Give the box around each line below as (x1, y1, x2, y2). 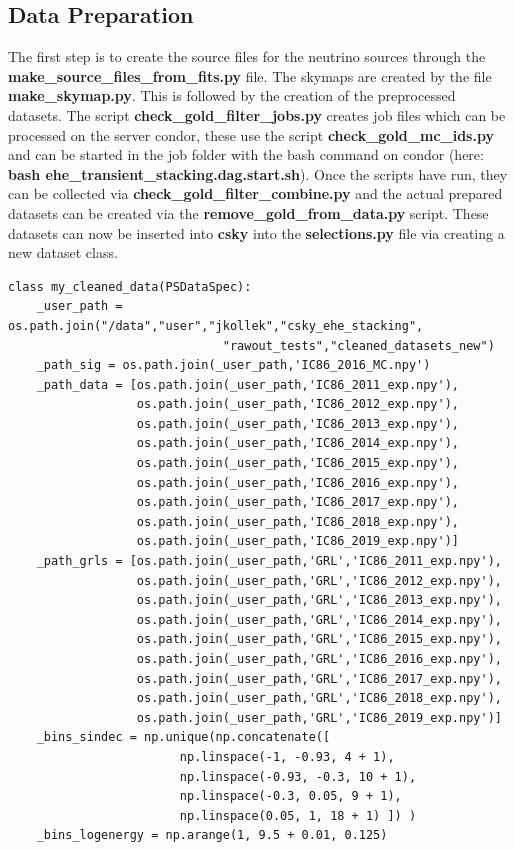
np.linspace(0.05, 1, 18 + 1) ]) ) (179, 808, 417, 823)
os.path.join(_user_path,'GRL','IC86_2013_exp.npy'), (136, 593, 502, 608)
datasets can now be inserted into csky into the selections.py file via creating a (8, 222, 505, 243)
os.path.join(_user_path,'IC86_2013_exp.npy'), (136, 416, 460, 431)
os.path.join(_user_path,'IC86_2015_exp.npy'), (136, 456, 460, 471)
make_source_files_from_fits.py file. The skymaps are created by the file (8, 65, 492, 86)
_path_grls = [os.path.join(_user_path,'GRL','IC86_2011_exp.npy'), (36, 554, 502, 569)
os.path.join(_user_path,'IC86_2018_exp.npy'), (136, 514, 460, 529)
